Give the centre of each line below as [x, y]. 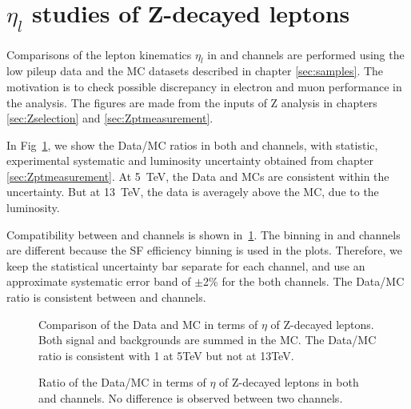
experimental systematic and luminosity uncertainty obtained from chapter [190, 160]
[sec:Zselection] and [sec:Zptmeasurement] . [110, 118]
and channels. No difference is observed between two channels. [191, 398]
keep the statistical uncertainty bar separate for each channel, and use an [186, 265]
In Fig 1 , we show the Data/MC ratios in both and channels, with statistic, [192, 144]
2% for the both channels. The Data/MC [304, 281]
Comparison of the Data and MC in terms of [148, 324]
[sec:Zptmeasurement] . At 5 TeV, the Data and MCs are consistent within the [198, 176]
